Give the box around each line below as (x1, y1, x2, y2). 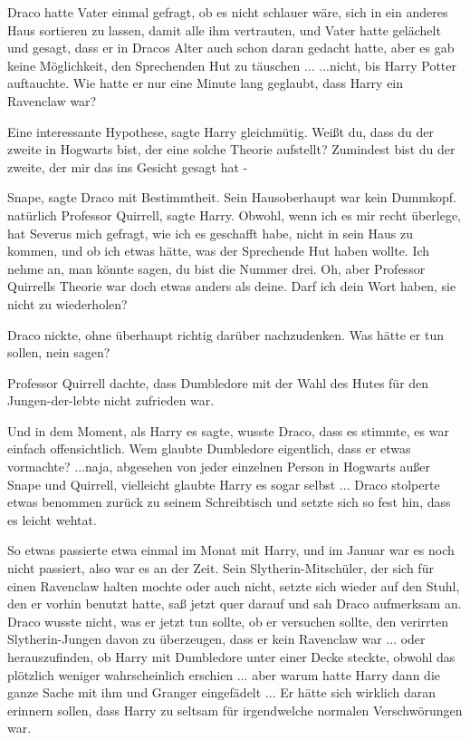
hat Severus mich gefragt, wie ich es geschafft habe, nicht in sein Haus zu (7, 223, 414, 242)
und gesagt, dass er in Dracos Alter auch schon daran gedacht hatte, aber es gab (7, 38, 455, 57)
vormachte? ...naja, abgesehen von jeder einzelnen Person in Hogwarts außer (7, 457, 430, 476)
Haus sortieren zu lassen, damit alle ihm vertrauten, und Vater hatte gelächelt (7, 20, 441, 39)
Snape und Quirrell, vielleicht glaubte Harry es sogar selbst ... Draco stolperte (7, 474, 440, 493)
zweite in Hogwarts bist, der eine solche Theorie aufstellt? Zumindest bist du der (7, 140, 456, 159)
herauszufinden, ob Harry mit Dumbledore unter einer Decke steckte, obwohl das (7, 647, 456, 666)
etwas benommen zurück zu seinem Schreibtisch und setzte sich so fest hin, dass (7, 492, 451, 511)
